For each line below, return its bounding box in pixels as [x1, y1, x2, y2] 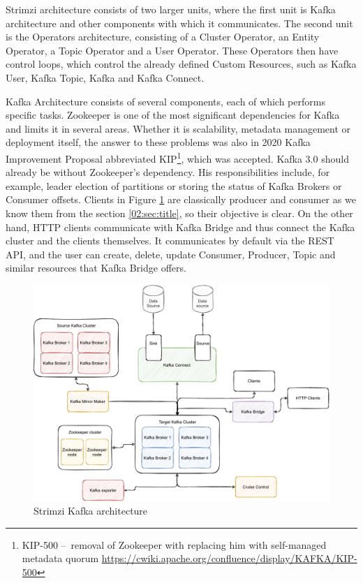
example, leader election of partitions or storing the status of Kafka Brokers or [6, 178, 342, 193]
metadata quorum [22, 551, 99, 566]
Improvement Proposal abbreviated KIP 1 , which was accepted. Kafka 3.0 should [6, 149, 349, 165]
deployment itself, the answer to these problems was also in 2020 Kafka [6, 135, 311, 149]
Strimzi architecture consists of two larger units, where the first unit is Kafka [6, 2, 336, 16]
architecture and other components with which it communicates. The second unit [6, 15, 353, 30]
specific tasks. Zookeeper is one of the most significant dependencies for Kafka [6, 108, 340, 122]
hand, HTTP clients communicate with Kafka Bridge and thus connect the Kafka [6, 219, 355, 234]
